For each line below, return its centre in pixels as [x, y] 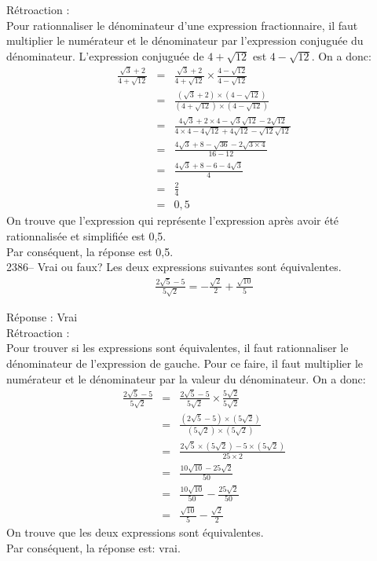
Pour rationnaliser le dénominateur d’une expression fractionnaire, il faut [182, 25]
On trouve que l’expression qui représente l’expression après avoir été [173, 220]
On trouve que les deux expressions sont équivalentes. [135, 532]
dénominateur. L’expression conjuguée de [105, 55]
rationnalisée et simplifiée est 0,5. [86, 236]
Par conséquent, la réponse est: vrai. [93, 548]
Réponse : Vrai [42, 317]
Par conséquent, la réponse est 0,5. [90, 251]
